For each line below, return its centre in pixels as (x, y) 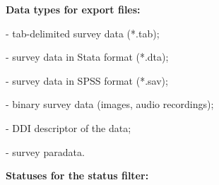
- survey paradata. (45, 151)
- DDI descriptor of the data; (69, 127)
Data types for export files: (73, 9)
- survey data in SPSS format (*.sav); (87, 80)
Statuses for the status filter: (77, 175)
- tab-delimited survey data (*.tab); (83, 33)
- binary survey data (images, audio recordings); (110, 104)
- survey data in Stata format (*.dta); (87, 57)
